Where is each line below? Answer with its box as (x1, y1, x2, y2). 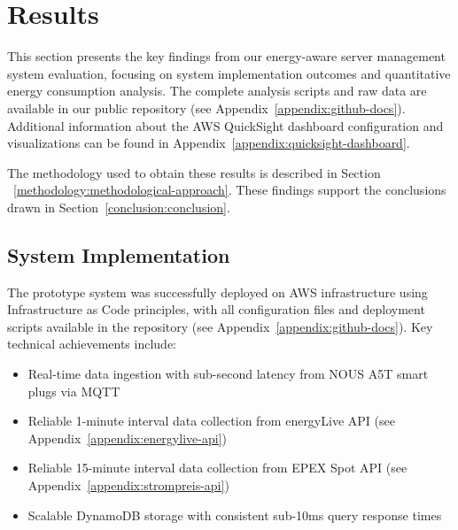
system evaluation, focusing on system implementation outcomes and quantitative (7, 64, 451, 82)
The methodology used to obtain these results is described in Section (7, 163, 381, 181)
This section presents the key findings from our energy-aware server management (7, 47, 446, 65)
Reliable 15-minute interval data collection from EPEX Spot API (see (27, 458, 408, 477)
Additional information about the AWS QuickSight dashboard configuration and (7, 116, 444, 134)
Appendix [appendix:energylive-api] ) (27, 428, 227, 447)
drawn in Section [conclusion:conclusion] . (7, 197, 230, 216)
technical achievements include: (7, 334, 177, 353)
